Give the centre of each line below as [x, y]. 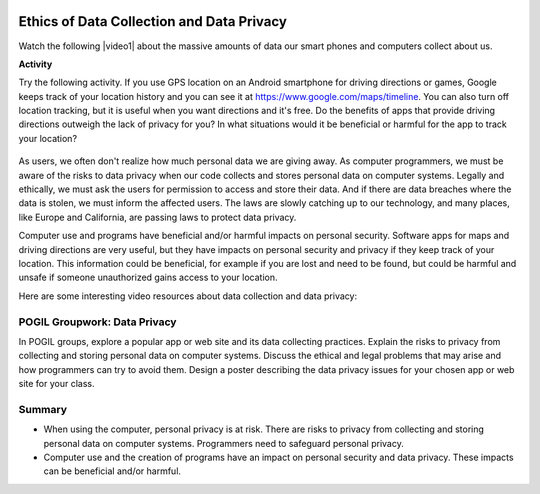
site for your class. [56, 384]
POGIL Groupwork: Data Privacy [97, 322]
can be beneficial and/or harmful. [112, 471]
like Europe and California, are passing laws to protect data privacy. [157, 217]
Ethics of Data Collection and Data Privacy [152, 21]
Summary [43, 409]
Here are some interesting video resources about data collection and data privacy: [188, 296]
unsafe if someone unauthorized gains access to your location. [148, 277]
